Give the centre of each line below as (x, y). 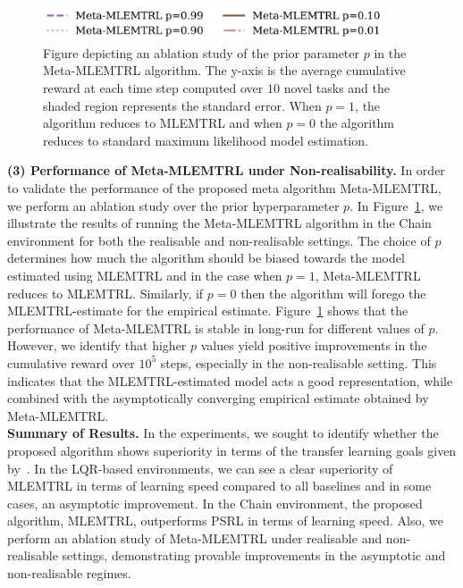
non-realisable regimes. (69, 573)
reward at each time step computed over (153, 88)
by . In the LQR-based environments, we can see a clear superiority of (200, 468)
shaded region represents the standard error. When (182, 105)
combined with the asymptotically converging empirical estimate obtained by (218, 398)
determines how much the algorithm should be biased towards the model (206, 258)
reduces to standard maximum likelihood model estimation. (206, 140)
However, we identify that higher (97, 345)
